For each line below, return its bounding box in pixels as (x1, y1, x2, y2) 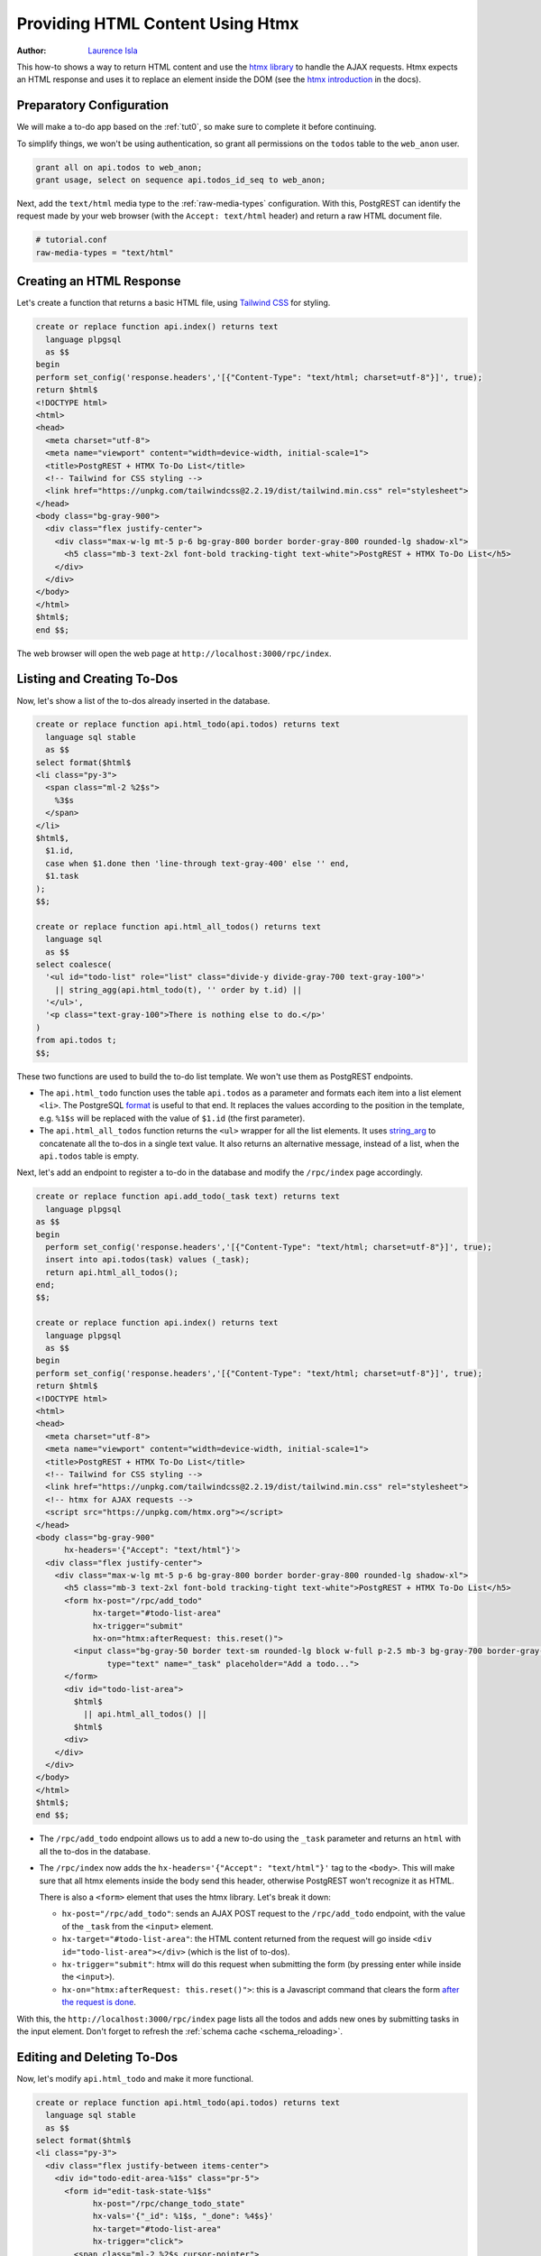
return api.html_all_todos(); (45, 1267, 179, 1277)
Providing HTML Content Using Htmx (16, 14, 299, 33)
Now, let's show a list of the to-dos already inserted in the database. (16, 695, 270, 706)
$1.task (45, 871, 79, 882)
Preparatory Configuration (16, 97, 169, 113)
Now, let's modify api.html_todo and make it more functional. (16, 2073, 254, 2084)
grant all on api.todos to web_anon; (35, 162, 203, 172)
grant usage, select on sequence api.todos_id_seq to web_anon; (35, 175, 326, 185)
